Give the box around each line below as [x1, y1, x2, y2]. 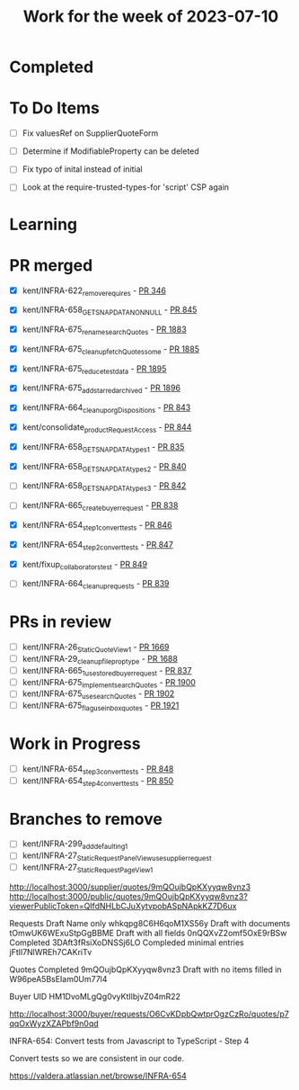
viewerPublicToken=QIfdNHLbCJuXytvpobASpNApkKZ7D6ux [9, 900, 237, 911]
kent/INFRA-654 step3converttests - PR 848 [22, 763, 174, 776]
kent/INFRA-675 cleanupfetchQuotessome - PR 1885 [22, 344, 200, 356]
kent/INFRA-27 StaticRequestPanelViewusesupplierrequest [22, 850, 212, 863]
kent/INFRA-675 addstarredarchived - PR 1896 [22, 382, 181, 396]
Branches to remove [9, 809, 163, 829]
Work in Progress [9, 734, 141, 755]
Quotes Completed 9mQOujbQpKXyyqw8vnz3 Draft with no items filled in [9, 964, 282, 975]
